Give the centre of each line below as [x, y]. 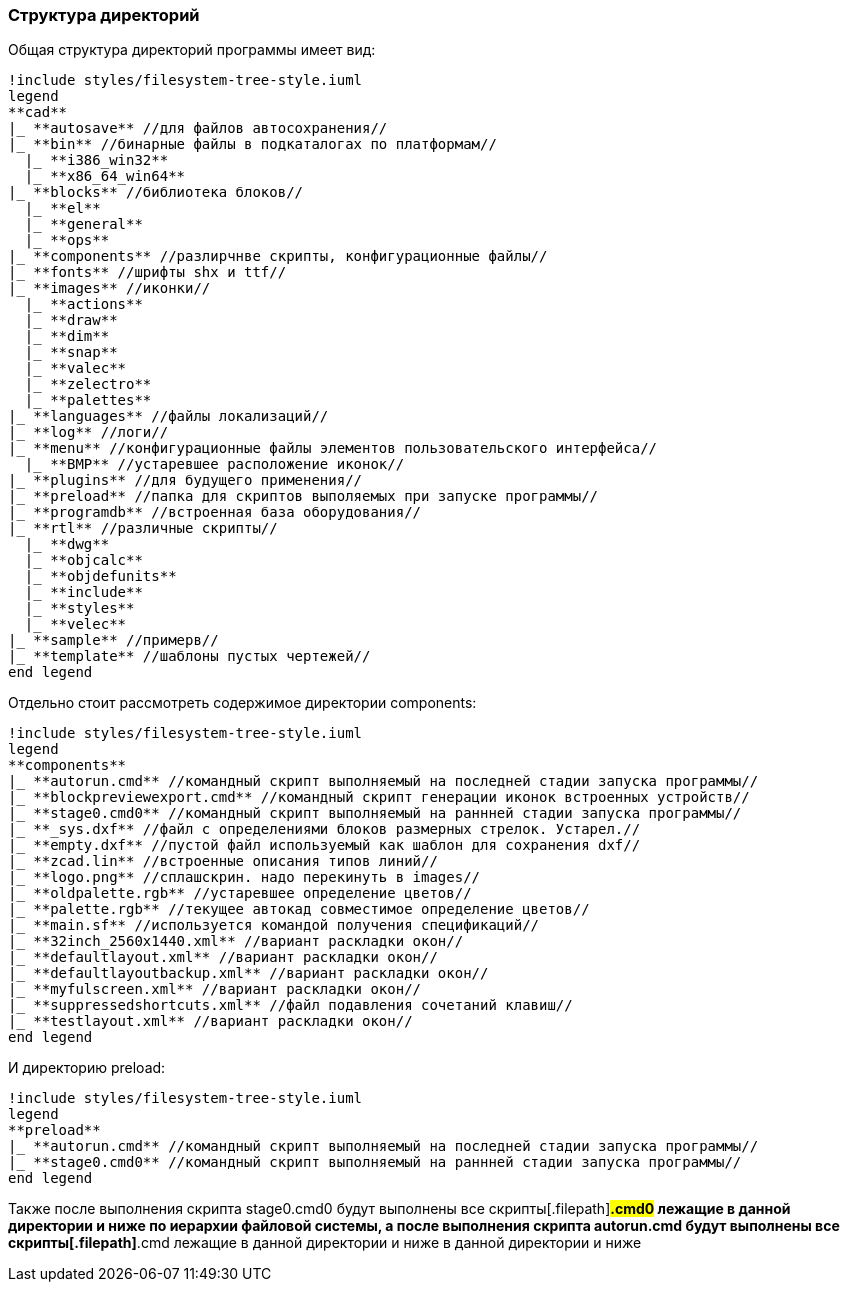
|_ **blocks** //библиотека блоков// [156, 192]
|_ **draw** [71, 320]
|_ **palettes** [88, 400]
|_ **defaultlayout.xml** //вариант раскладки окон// [223, 957]
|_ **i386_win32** [96, 160]
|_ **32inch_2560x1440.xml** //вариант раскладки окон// [236, 941]
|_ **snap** [71, 352]
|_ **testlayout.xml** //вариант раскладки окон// [210, 1021]
